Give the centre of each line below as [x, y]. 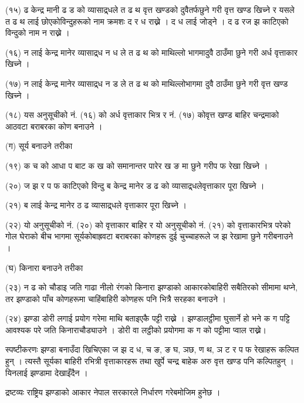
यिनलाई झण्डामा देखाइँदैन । [47, 372]
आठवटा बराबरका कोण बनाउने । [54, 126]
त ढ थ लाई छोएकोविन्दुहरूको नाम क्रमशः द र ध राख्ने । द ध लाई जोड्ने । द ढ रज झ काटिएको [147, 21]
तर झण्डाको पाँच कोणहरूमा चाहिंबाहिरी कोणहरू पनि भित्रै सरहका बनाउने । [116, 298]
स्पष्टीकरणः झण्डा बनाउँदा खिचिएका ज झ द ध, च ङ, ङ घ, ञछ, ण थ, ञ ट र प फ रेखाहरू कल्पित [152, 349]
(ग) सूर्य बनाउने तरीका [39, 146]
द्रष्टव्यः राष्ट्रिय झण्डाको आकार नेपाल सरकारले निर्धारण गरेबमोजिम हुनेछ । [113, 392]
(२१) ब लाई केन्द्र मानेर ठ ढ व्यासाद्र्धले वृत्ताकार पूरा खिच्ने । [96, 205]
